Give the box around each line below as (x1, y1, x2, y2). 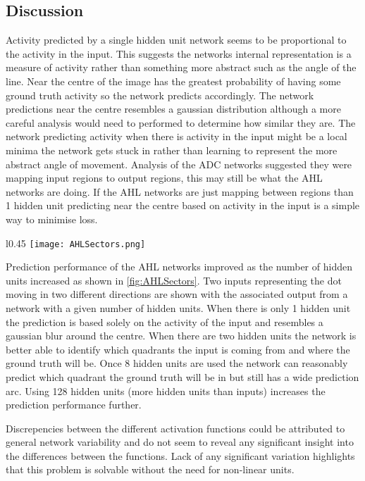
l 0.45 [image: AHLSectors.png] (6, 235, 146, 250)
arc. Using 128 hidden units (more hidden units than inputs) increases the (6, 383, 326, 398)
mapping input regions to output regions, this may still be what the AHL (6, 170, 323, 185)
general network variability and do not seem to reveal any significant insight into (6, 435, 354, 449)
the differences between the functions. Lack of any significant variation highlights (6, 448, 355, 463)
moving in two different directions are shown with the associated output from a (6, 287, 348, 301)
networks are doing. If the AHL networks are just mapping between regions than (6, 184, 354, 199)
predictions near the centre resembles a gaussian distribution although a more (6, 101, 341, 116)
